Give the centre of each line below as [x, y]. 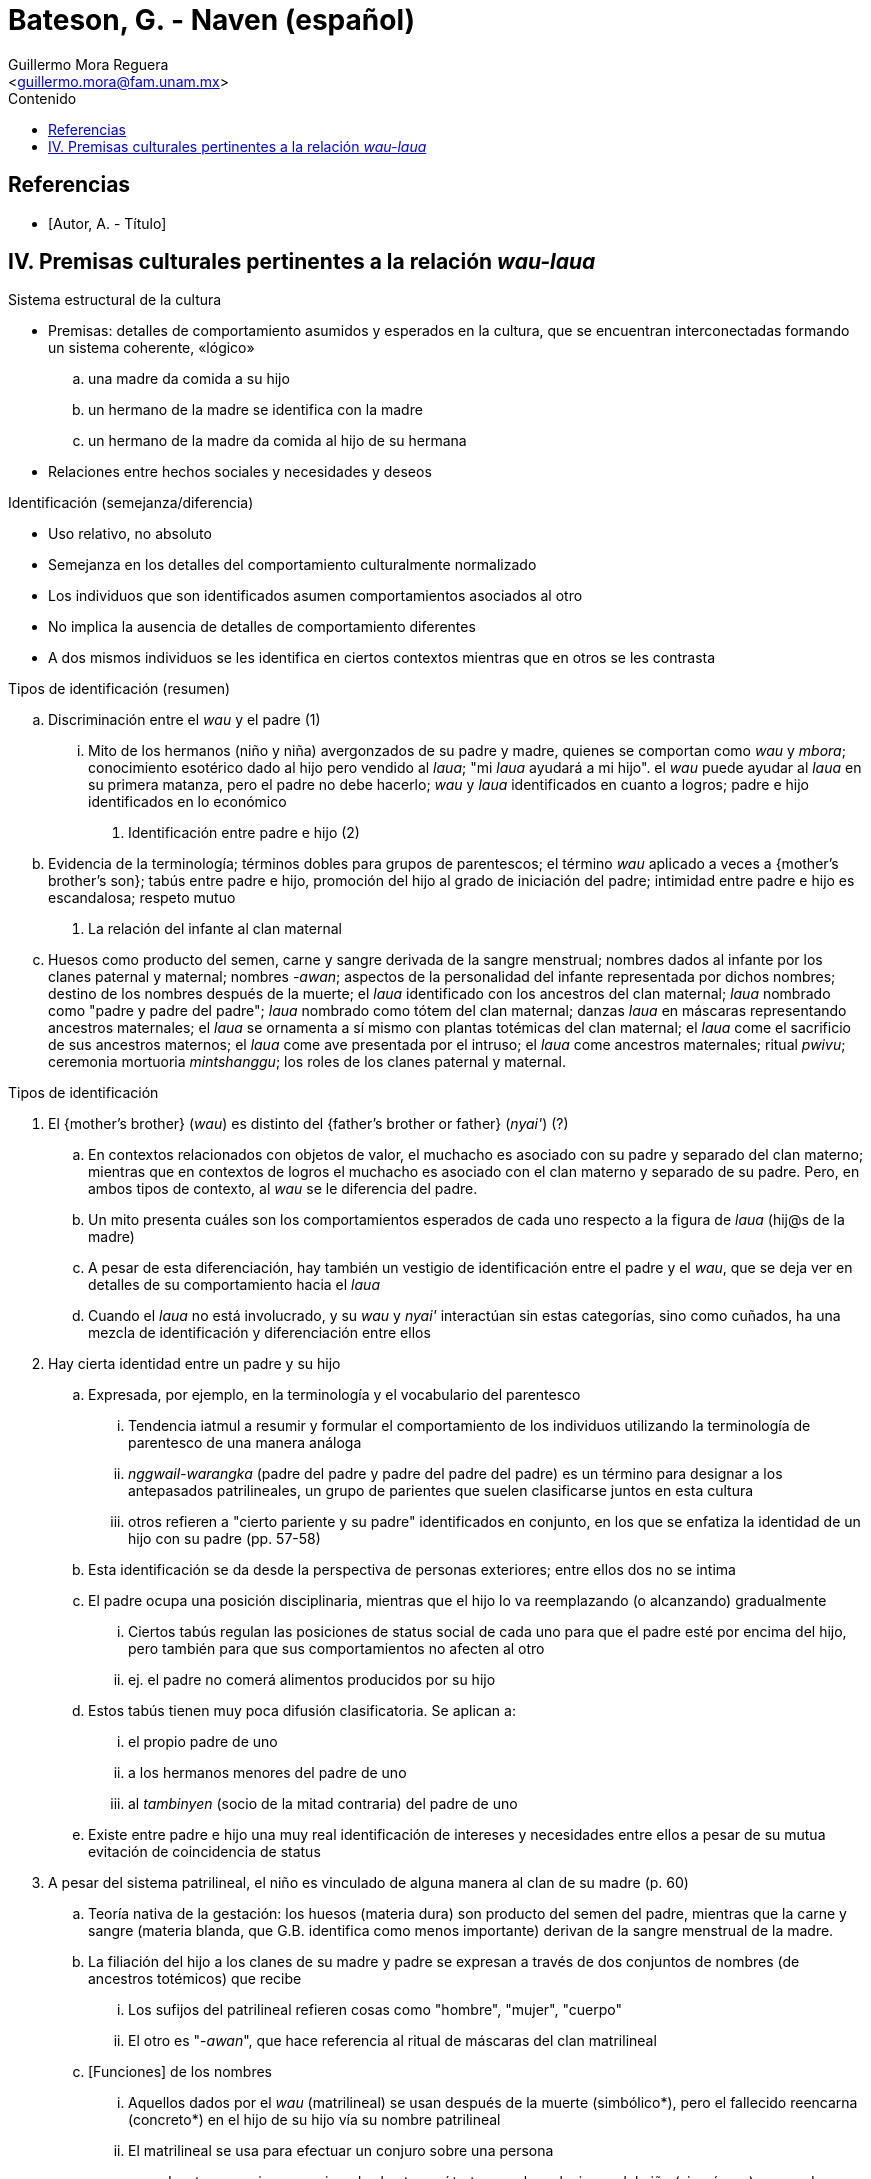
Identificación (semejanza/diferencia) [131, 503]
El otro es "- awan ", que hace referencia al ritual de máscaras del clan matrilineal [392, 2041]
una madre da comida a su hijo [189, 379]
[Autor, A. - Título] [107, 223]
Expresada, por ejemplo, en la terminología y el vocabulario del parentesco [334, 1395]
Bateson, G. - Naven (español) [212, 20]
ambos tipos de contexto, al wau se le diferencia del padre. [283, 1189]
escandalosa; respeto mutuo [142, 898]
